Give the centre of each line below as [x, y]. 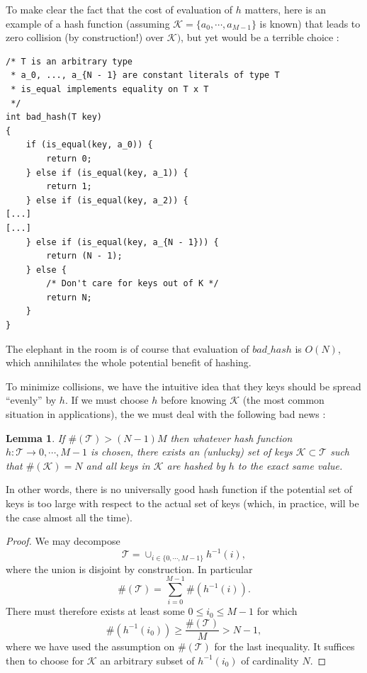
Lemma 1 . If [35, 437]
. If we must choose [107, 400]
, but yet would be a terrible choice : [260, 37]
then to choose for [45, 660]
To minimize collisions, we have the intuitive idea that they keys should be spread [183, 386]
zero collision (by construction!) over [85, 37]
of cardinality [270, 660]
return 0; [69, 158]
